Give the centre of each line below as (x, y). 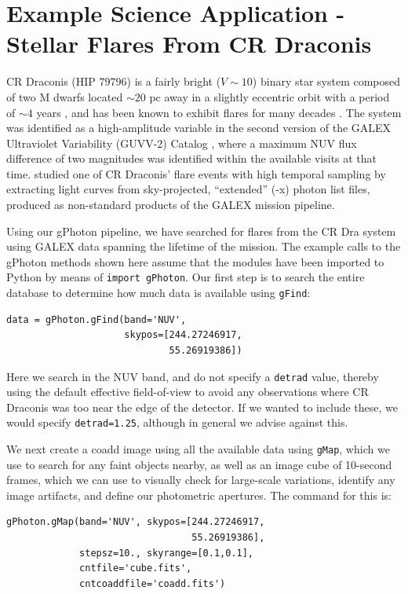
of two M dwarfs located (65, 96)
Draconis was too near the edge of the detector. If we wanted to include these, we (202, 407)
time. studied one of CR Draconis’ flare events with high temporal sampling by (196, 173)
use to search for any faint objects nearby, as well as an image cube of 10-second (199, 464)
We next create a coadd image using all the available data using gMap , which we (198, 449)
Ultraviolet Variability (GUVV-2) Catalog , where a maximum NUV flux (182, 143)
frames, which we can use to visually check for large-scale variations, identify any (201, 480)
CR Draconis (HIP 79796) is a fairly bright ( (114, 81)
